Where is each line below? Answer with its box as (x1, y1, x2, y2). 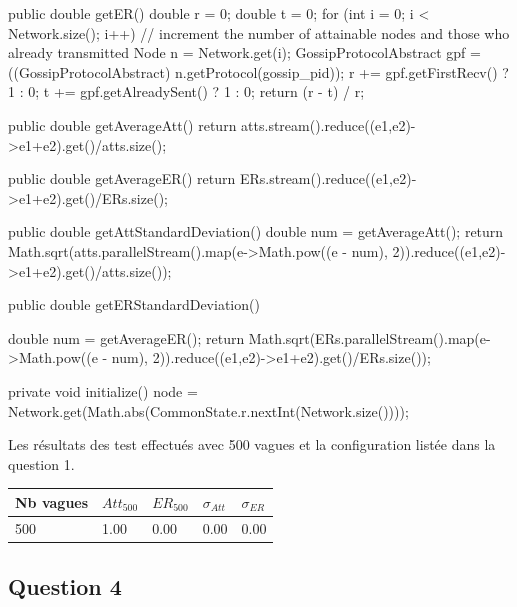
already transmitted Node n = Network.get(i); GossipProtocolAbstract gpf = (8, 42, 481, 63)
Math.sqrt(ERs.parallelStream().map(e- (248, 327, 491, 348)
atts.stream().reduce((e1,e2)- (241, 114, 416, 135)
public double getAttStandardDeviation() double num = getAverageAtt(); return (8, 221, 504, 242)
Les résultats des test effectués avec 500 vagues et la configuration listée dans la (8, 434, 496, 455)
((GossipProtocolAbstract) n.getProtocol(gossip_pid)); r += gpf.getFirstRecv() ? (8, 61, 509, 82)
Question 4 (8, 571, 122, 602)
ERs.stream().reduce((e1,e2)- (239, 168, 417, 189)
